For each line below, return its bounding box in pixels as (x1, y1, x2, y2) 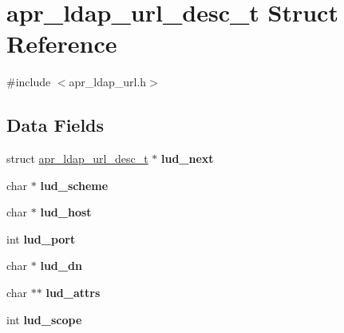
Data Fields (6, 113, 105, 137)
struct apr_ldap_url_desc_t (6, 150, 148, 167)
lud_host (40, 204, 92, 220)
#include (6, 73, 51, 90)
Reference (6, 27, 117, 60)
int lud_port (6, 230, 76, 247)
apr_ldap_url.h (69, 73, 147, 90)
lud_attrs (45, 284, 101, 301)
